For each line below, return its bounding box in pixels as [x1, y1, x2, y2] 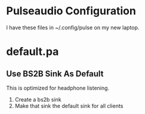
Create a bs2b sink [14, 95, 61, 103]
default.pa [6, 45, 59, 58]
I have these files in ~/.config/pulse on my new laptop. [6, 24, 140, 31]
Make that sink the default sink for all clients [14, 102, 124, 109]
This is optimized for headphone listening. [6, 84, 109, 91]
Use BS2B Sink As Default [6, 69, 104, 79]
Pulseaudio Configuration [6, 4, 136, 18]
